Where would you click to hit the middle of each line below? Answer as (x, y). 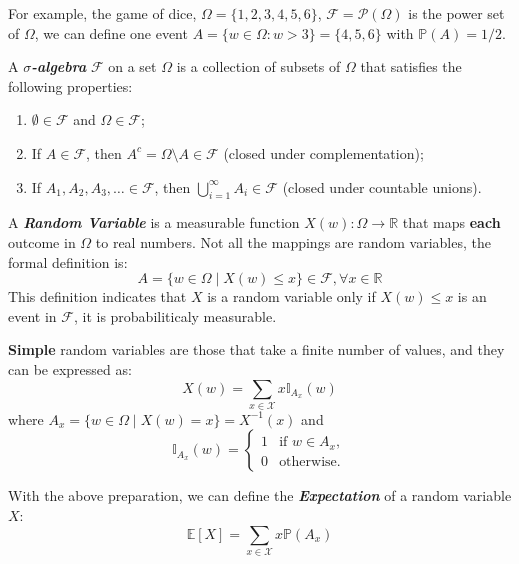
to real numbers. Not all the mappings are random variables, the (293, 241)
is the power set (456, 13)
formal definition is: (68, 261)
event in (32, 315)
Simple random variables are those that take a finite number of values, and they (256, 349)
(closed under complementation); (323, 152)
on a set (132, 66)
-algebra (59, 66)
